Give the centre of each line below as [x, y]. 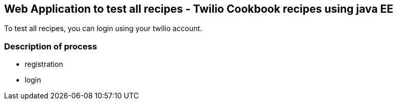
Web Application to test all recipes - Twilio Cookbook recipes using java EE [199, 9]
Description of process [51, 46]
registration [44, 64]
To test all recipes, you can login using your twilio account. [103, 29]
